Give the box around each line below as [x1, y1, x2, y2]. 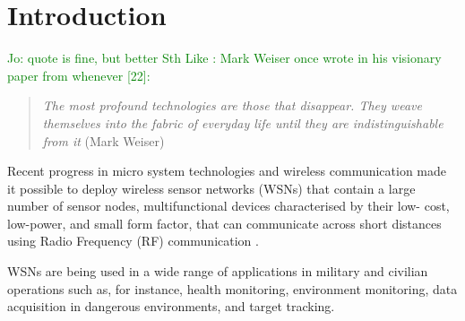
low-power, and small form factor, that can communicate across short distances [7, 213, 442, 232]
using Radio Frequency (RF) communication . [7, 231, 259, 250]
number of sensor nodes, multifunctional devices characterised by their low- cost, [7, 196, 450, 215]
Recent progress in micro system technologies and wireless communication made [7, 161, 447, 180]
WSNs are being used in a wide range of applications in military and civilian [7, 262, 428, 281]
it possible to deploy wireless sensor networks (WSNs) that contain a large [7, 178, 416, 197]
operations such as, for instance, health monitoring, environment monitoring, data [7, 279, 458, 298]
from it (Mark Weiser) [42, 131, 165, 150]
